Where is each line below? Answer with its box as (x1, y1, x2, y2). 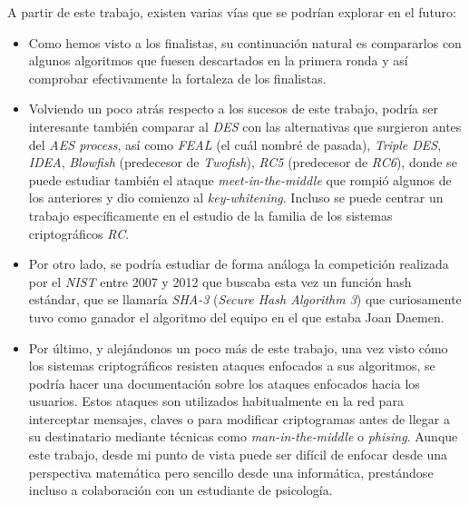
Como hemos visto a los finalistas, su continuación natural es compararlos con (28, 33, 462, 52)
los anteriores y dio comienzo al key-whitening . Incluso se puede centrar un (28, 188, 444, 207)
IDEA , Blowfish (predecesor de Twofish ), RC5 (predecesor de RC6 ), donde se (28, 153, 457, 172)
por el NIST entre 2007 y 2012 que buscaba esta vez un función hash (28, 272, 412, 291)
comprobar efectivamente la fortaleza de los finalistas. (28, 68, 327, 87)
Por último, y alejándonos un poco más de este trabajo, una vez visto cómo (28, 338, 448, 357)
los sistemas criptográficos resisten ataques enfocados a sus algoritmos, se (28, 356, 435, 375)
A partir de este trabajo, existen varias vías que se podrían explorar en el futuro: (7, 3, 456, 21)
